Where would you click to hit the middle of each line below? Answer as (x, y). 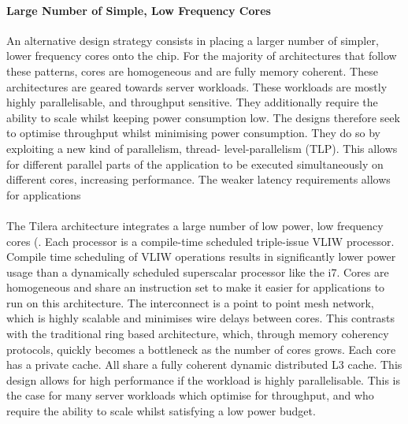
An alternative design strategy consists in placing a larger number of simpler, (193, 40)
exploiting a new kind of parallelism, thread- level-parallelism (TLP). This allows (202, 148)
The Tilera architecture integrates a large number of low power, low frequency (195, 225)
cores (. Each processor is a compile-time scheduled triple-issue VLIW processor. (200, 241)
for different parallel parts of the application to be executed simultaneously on (195, 164)
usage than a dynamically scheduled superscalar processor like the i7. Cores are (198, 272)
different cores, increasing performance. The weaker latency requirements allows (198, 179)
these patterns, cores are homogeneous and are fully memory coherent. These (192, 71)
